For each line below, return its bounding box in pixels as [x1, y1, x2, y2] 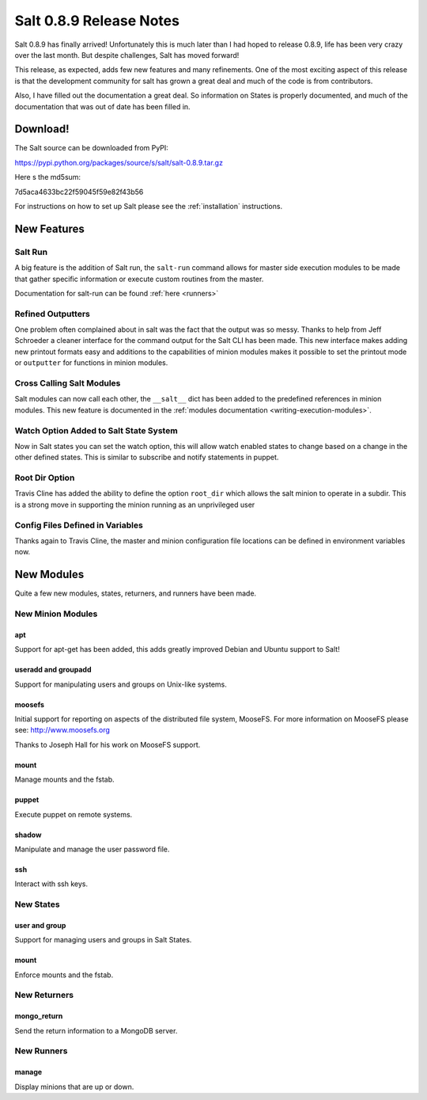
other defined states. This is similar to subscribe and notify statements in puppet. [14, 452, 279, 462]
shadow [14, 830, 42, 839]
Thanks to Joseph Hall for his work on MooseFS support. [14, 740, 201, 749]
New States [14, 899, 60, 910]
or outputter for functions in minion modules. [14, 358, 168, 367]
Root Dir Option [14, 472, 75, 483]
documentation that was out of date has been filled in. [14, 101, 191, 111]
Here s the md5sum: [14, 173, 81, 182]
